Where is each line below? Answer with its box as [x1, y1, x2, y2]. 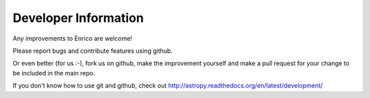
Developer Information [12, 10, 144, 25]
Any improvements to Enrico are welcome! [12, 34, 133, 42]
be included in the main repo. [12, 69, 95, 77]
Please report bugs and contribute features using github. [12, 47, 173, 55]
